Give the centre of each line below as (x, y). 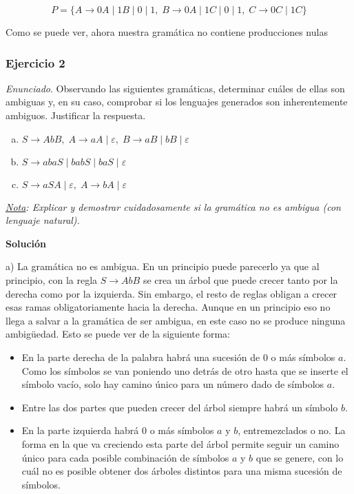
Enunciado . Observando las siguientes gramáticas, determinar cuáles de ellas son (175, 88)
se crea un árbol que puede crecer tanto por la (240, 279)
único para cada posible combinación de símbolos (125, 457)
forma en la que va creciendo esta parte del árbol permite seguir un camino (180, 443)
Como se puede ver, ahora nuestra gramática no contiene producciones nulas (167, 32)
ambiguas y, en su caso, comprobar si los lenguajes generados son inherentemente (177, 102)
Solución (26, 243)
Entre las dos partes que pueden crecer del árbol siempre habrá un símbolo (180, 407)
